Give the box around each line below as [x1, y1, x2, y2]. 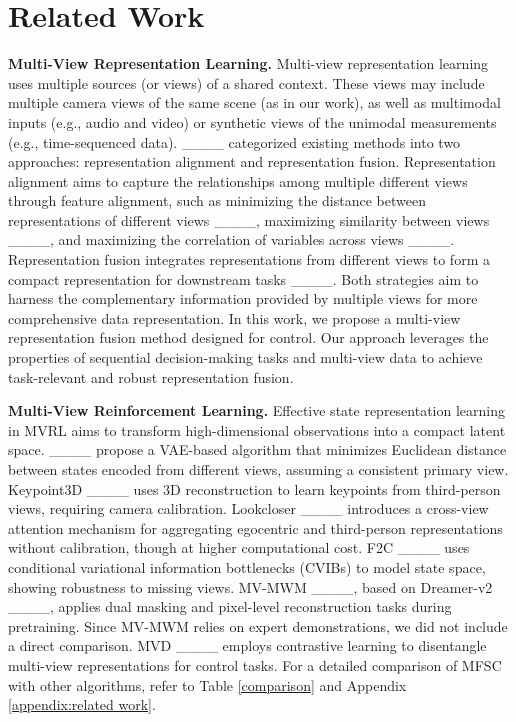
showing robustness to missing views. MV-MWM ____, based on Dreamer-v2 [8, 576, 493, 597]
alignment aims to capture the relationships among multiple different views [8, 170, 468, 191]
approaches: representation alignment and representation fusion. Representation [8, 151, 496, 172]
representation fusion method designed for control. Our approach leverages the [8, 327, 489, 348]
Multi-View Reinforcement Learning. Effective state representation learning [8, 400, 506, 421]
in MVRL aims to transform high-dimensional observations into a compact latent [8, 419, 506, 440]
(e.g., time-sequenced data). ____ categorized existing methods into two [8, 131, 461, 152]
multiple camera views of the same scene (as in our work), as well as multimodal [8, 92, 501, 113]
